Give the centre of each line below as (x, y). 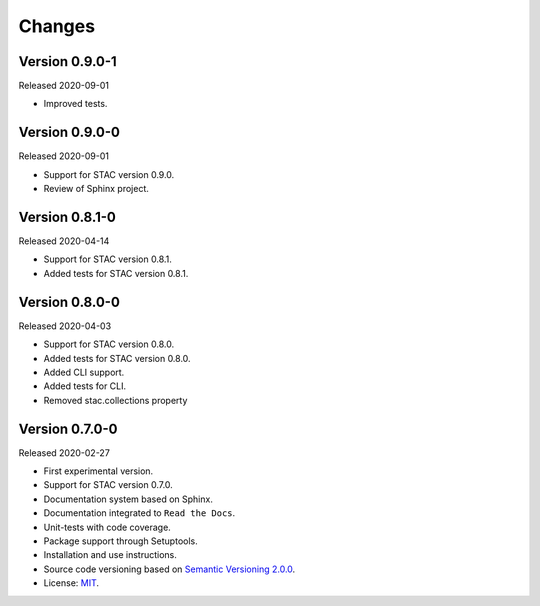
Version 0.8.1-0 (67, 216)
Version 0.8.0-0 (69, 301)
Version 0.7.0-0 (68, 428)
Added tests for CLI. (85, 386)
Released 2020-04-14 (64, 241)
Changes (56, 26)
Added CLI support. (84, 372)
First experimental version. (98, 471)
